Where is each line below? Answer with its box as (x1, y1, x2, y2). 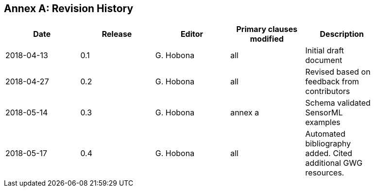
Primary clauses (236, 24, 298, 34)
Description (320, 29, 364, 39)
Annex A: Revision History (4, 2, 134, 15)
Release (102, 29, 132, 39)
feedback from (305, 77, 359, 87)
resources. (305, 168, 344, 178)
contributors (305, 86, 350, 96)
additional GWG (305, 158, 363, 168)
